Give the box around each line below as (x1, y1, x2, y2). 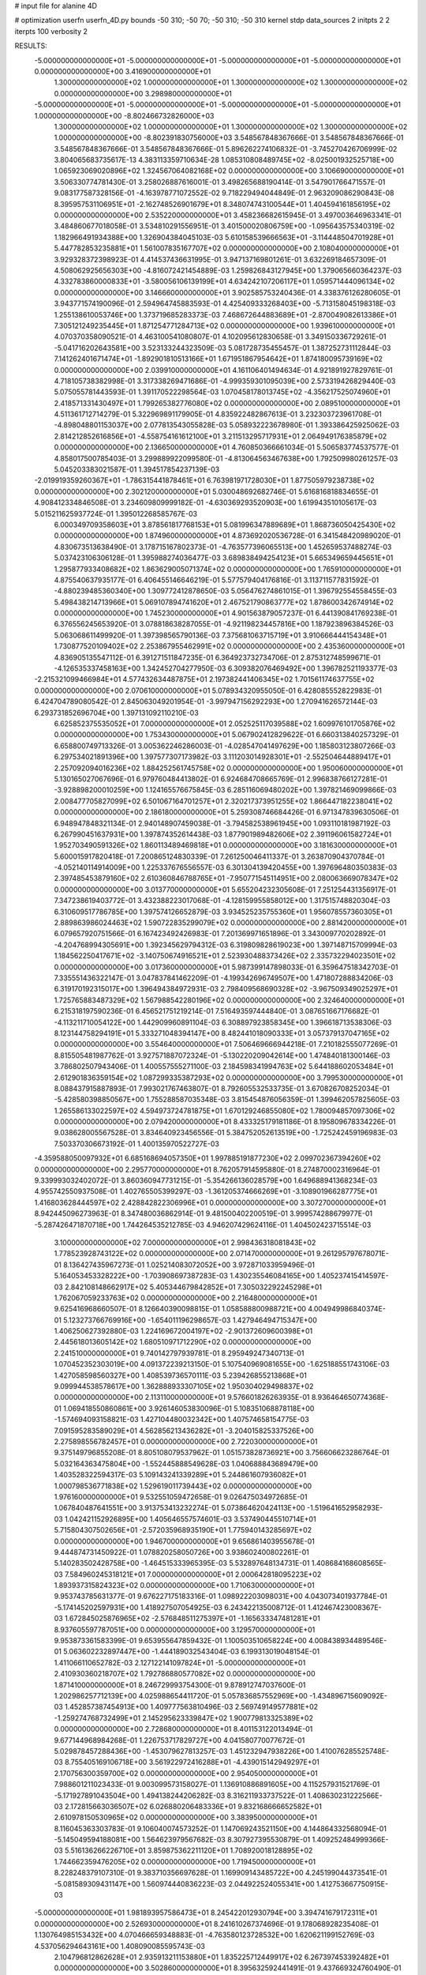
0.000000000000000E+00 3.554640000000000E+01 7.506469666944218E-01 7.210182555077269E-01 (54, 1040, 398, 1049)
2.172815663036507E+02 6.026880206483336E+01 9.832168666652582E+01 (64, 1801, 323, 1811)
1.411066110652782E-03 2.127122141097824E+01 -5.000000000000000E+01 (54, 1657, 306, 1667)
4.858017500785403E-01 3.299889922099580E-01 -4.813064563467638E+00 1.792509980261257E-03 (54, 453, 398, 463)
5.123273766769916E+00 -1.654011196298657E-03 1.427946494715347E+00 (63, 1315, 317, 1325)
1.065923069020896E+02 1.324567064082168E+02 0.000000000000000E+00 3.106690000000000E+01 (54, 166, 405, 175)
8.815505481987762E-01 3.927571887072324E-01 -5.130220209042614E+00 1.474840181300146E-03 (54, 1051, 390, 1060)
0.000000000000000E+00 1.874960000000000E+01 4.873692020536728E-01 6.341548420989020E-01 (54, 531, 402, 540)
